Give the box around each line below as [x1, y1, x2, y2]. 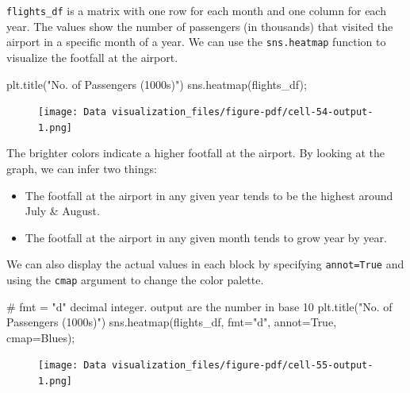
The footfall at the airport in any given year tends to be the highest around [25, 187, 393, 203]
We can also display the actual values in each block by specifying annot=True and [6, 256, 404, 272]
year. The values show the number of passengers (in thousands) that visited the [6, 17, 393, 34]
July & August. [25, 202, 100, 219]
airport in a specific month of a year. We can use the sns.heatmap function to [6, 33, 386, 50]
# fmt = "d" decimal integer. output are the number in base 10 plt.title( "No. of [6, 298, 393, 314]
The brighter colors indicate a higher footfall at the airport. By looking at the [6, 144, 385, 161]
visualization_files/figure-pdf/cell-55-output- [112, 360, 374, 372]
